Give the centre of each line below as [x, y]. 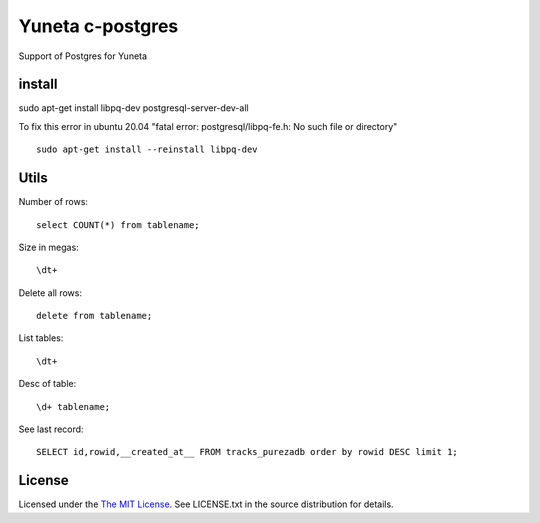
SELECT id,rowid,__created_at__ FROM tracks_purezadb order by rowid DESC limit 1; [247, 452]
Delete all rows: [50, 292]
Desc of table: [47, 384]
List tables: [41, 338]
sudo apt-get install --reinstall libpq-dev [147, 149]
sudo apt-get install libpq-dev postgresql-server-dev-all [133, 108]
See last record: [51, 429]
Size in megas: [48, 247]
